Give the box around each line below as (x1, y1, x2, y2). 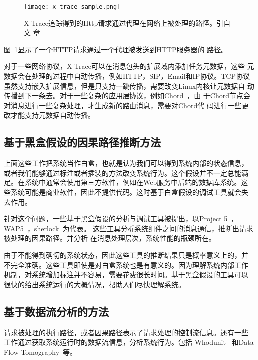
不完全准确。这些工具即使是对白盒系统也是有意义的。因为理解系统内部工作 (4, 259, 248, 270)
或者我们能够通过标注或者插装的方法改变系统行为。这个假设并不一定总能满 (4, 167, 248, 178)
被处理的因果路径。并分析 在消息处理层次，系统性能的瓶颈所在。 (4, 233, 216, 243)
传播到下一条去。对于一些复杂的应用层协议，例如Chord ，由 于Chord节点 (4, 90, 243, 101)
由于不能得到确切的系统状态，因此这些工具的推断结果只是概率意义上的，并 (4, 249, 248, 260)
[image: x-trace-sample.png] (24, 3, 121, 10)
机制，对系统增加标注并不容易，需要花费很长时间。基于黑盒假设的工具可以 (4, 269, 248, 280)
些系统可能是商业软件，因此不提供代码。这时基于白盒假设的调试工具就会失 (4, 186, 248, 197)
